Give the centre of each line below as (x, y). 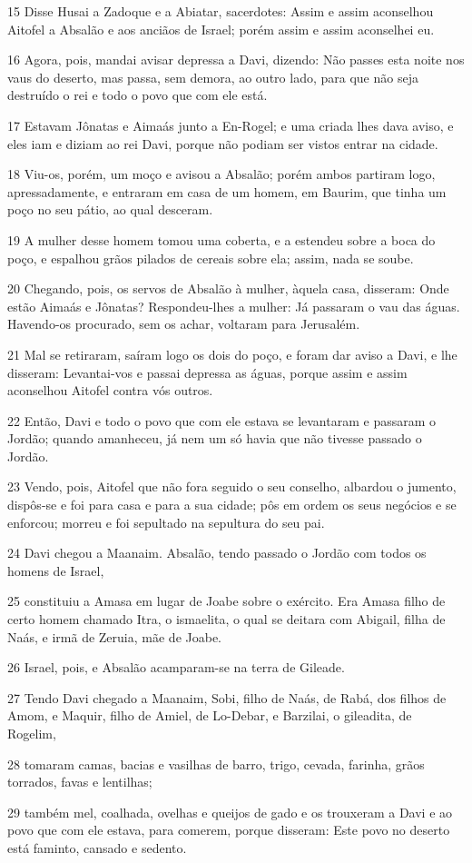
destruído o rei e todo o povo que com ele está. (138, 95)
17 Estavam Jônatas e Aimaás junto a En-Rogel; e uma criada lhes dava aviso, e (231, 125)
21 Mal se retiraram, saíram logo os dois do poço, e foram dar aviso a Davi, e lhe (232, 354)
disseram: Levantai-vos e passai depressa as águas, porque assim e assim (207, 372)
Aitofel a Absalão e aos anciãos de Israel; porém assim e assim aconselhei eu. (221, 29)
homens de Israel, (56, 570)
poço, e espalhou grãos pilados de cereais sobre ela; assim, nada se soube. (211, 258)
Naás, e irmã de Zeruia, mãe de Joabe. (114, 636)
